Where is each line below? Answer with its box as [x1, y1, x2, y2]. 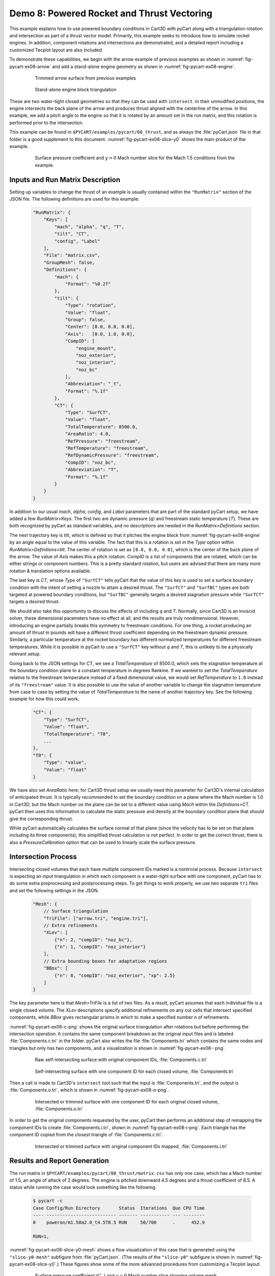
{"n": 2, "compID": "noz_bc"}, [54, 937, 132, 943]
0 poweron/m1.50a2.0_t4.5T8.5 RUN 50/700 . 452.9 [33, 1219, 205, 1225]
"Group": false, [65, 316, 106, 323]
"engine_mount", [75, 345, 117, 351]
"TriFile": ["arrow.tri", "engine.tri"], [43, 915, 149, 921]
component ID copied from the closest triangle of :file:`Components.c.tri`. [9, 1132, 163, 1138]
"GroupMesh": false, [43, 259, 95, 265]
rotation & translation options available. [9, 568, 91, 574]
